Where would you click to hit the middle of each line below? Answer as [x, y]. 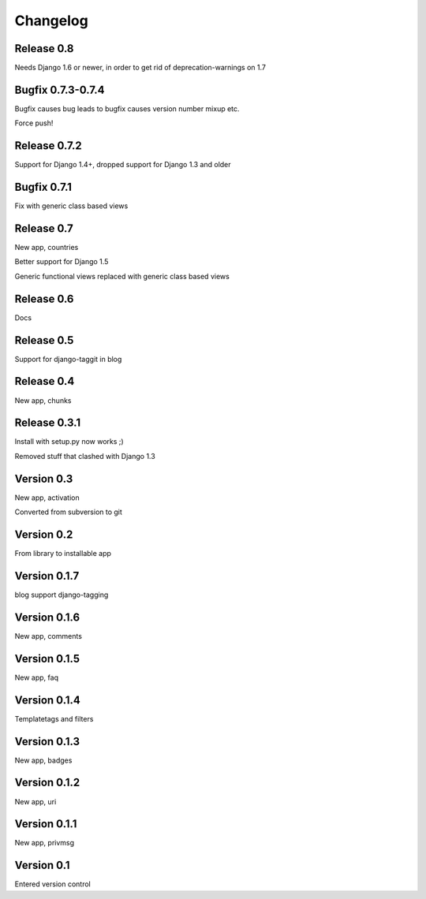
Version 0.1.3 [47, 741]
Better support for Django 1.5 [62, 262]
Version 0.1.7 [47, 576]
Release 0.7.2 [48, 146]
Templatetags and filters [54, 718]
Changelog [51, 21]
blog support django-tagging [62, 595]
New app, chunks [43, 400]
